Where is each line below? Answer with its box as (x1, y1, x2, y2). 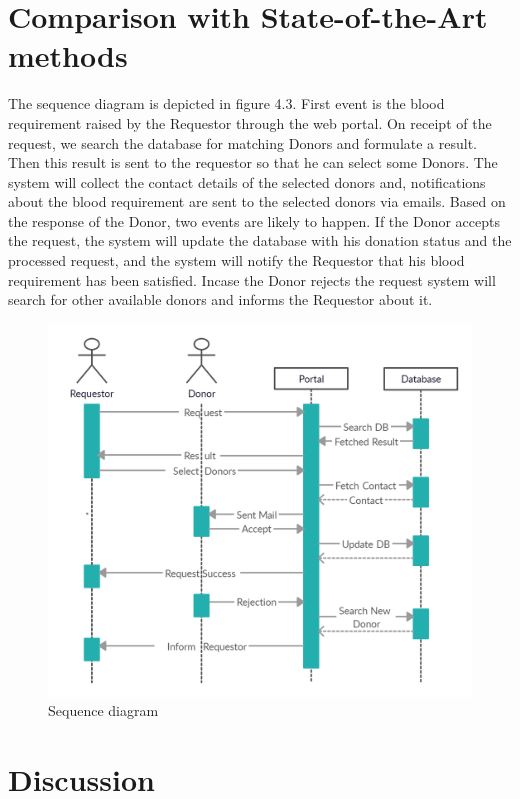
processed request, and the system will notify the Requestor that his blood (8, 250, 465, 271)
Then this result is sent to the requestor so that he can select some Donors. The (8, 152, 498, 173)
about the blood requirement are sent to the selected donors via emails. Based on (8, 191, 506, 212)
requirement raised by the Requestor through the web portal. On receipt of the (8, 112, 492, 133)
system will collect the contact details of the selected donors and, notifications (8, 171, 486, 192)
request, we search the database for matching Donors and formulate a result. (8, 132, 478, 153)
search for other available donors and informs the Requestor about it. (8, 289, 433, 310)
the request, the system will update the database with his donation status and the (8, 230, 512, 251)
